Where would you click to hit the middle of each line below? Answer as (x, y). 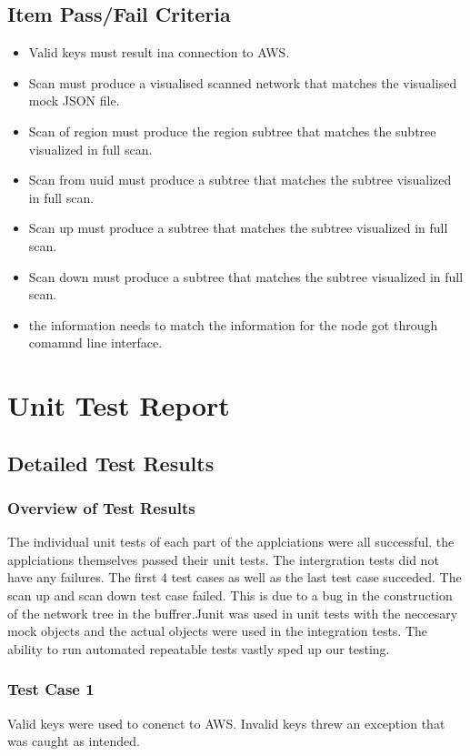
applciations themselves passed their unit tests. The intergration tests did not (223, 559)
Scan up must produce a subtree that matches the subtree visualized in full (238, 228)
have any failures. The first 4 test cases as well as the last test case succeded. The (235, 577)
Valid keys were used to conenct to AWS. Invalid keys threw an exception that (226, 723)
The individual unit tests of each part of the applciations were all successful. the (231, 542)
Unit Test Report (119, 405)
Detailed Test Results (111, 463)
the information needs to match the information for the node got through (233, 324)
